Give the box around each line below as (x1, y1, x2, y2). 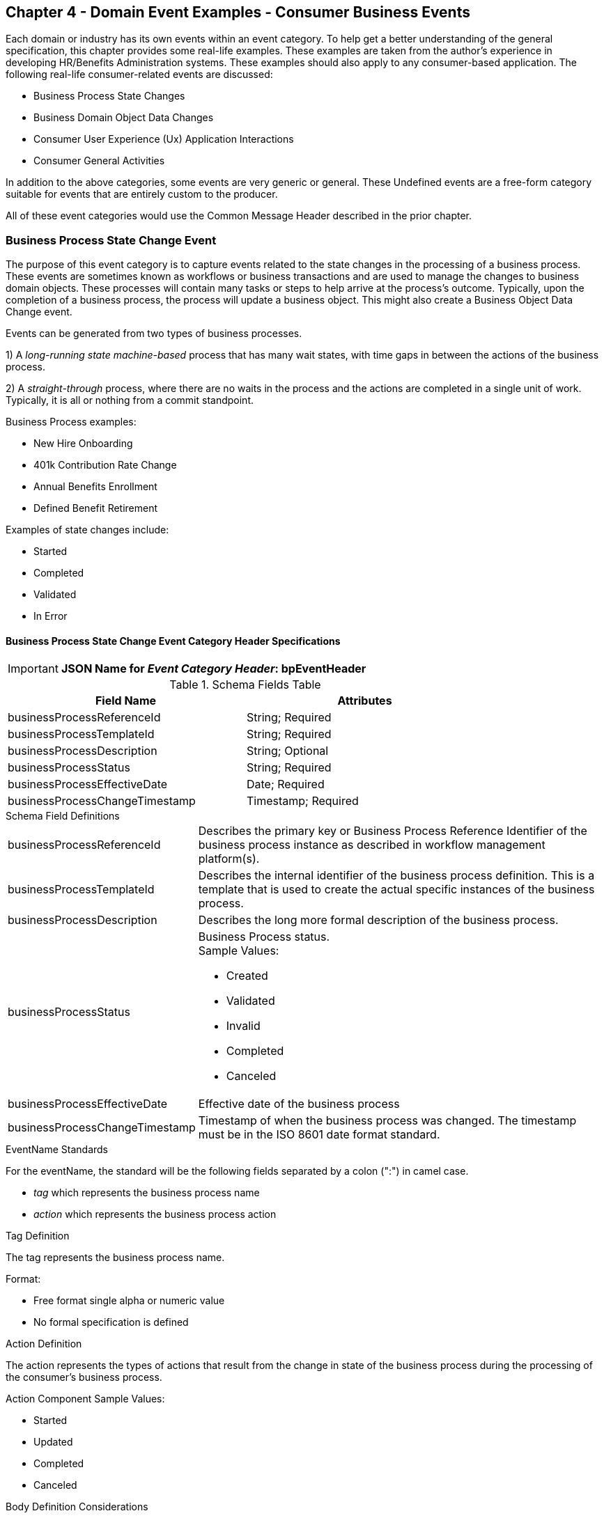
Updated (33, 1436, 73, 1448)
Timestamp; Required (247, 794, 359, 808)
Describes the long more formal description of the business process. (198, 913, 559, 928)
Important (8, 662, 59, 676)
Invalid (226, 1019, 261, 1033)
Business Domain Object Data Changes (33, 111, 214, 124)
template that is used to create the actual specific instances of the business (198, 882, 595, 897)
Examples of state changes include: (6, 524, 169, 536)
